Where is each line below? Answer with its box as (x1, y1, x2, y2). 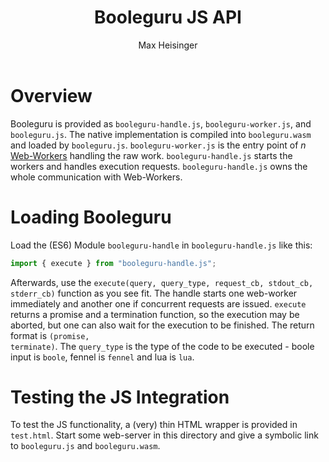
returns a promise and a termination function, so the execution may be (10, 308, 300, 320)
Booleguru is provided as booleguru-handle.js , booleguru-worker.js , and (10, 117, 312, 130)
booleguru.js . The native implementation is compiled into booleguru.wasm (10, 128, 312, 140)
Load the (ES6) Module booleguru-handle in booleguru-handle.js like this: (10, 239, 313, 251)
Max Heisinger (138, 39, 198, 51)
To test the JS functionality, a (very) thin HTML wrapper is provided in (10, 419, 298, 431)
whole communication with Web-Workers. (10, 171, 183, 183)
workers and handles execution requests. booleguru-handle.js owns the (10, 160, 308, 172)
